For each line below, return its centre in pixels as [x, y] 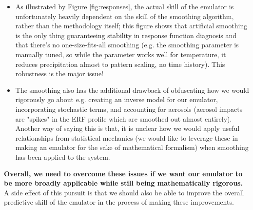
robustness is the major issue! [59, 73]
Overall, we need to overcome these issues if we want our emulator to [123, 173]
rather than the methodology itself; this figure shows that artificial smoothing [131, 26]
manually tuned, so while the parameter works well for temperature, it [121, 54]
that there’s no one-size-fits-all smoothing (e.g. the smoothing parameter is [127, 45]
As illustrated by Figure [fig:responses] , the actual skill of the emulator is [125, 6]
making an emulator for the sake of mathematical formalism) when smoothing [132, 147]
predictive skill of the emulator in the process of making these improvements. [119, 202]
